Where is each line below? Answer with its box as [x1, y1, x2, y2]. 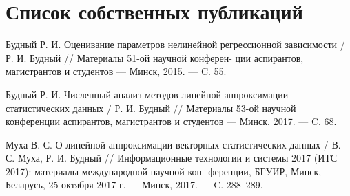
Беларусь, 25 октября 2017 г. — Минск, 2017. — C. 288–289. [6, 177, 263, 192]
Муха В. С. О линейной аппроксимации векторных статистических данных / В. [6, 137, 341, 151]
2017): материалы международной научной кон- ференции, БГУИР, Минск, [6, 164, 322, 178]
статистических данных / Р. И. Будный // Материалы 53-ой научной [6, 100, 296, 115]
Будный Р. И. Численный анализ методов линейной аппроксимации [6, 87, 289, 101]
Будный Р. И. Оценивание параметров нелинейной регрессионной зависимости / [6, 37, 345, 52]
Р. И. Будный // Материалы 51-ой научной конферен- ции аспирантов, [6, 50, 304, 65]
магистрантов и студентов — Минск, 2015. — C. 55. [6, 64, 227, 78]
